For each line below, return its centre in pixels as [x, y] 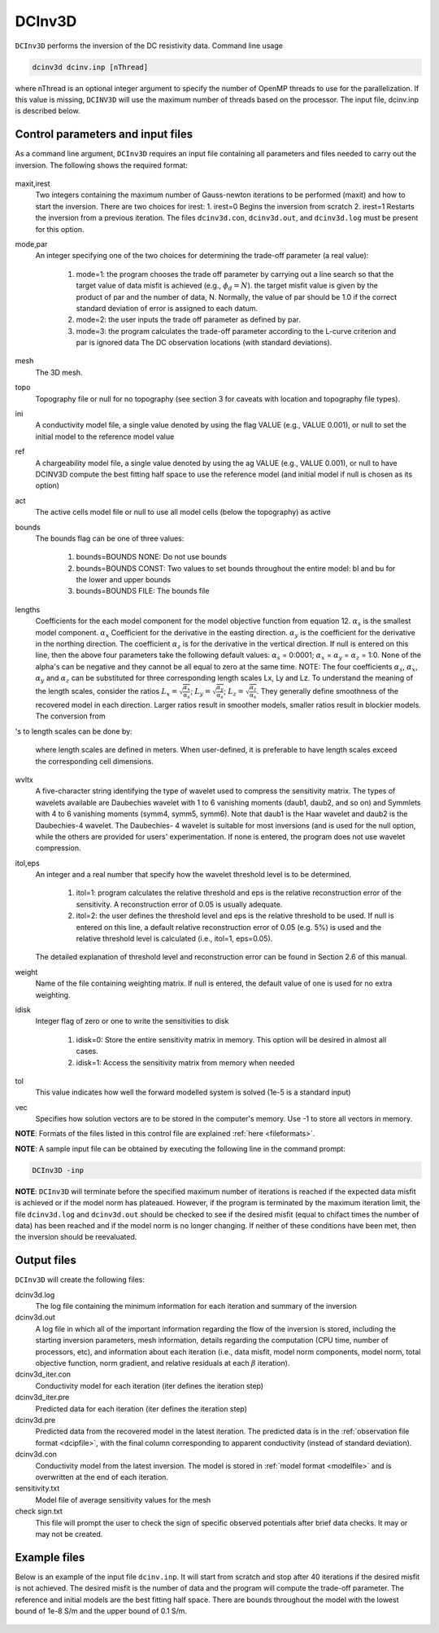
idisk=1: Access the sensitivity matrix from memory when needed [185, 1062]
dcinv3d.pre [35, 1420]
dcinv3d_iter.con [43, 1374]
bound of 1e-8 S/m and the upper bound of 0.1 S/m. [101, 1611]
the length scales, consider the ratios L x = [106, 692]
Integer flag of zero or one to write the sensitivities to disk [132, 1021]
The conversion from [70, 716]
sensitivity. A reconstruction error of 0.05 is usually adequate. [179, 904]
